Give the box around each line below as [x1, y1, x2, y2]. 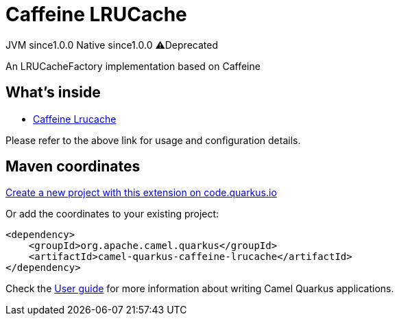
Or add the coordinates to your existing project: [5, 208, 219, 220]
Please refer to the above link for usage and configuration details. [5, 134, 301, 146]
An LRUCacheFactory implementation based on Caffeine [5, 60, 261, 72]
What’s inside [5, 84, 101, 102]
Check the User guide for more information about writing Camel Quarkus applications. [5, 283, 394, 295]
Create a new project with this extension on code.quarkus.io [5, 187, 277, 199]
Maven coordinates [5, 158, 141, 176]
